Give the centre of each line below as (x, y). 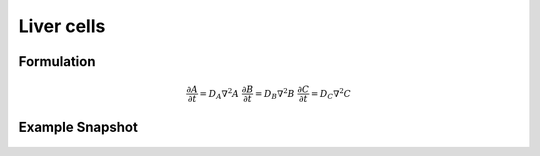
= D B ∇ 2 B (275, 94)
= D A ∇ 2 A (219, 94)
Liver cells (62, 26)
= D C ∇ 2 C (331, 94)
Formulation (57, 61)
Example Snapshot (78, 126)
